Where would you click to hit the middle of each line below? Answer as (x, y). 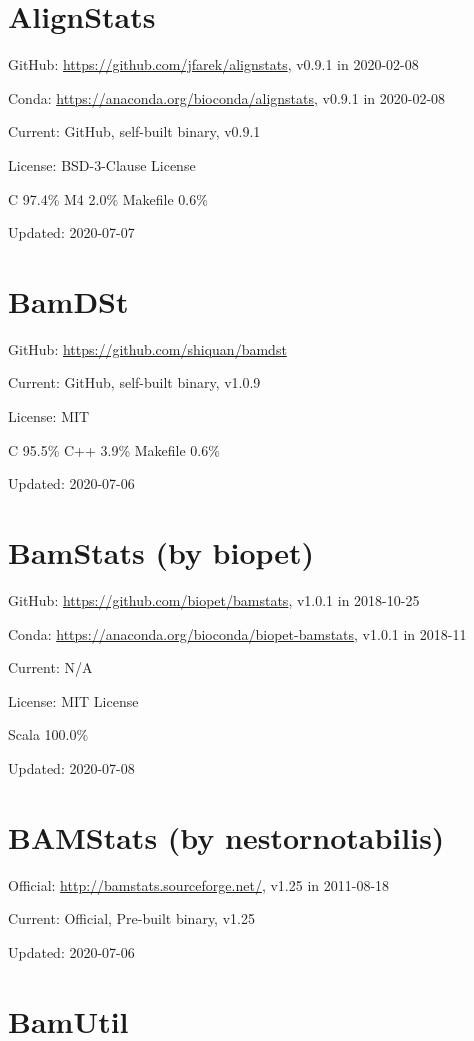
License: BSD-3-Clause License (102, 164)
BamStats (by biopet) (161, 551)
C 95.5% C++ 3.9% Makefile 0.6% (114, 449)
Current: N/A (50, 667)
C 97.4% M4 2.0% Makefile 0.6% (108, 198)
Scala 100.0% (48, 734)
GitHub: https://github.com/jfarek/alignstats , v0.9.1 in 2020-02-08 (213, 64)
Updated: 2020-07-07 (71, 232)
